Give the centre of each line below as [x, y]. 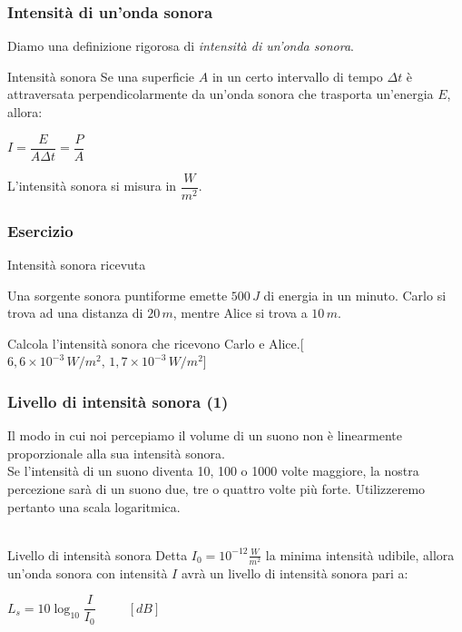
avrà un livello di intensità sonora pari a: [295, 573]
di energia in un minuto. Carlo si [355, 295]
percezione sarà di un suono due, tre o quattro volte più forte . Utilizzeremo [216, 488]
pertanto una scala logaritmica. [94, 506]
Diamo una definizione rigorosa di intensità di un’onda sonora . [181, 46]
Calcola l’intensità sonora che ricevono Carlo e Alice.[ [156, 343]
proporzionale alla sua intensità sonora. [116, 453]
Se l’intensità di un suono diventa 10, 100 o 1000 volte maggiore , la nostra [213, 471]
